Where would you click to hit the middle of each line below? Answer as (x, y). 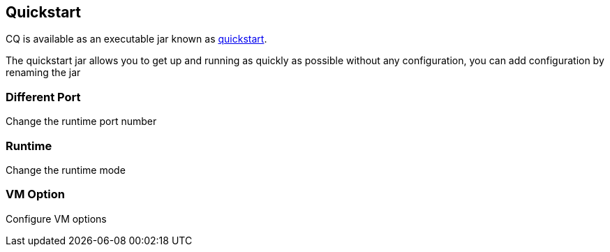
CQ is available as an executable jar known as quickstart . (136, 39)
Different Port (43, 97)
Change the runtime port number (81, 121)
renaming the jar (43, 73)
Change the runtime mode (66, 170)
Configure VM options (56, 218)
